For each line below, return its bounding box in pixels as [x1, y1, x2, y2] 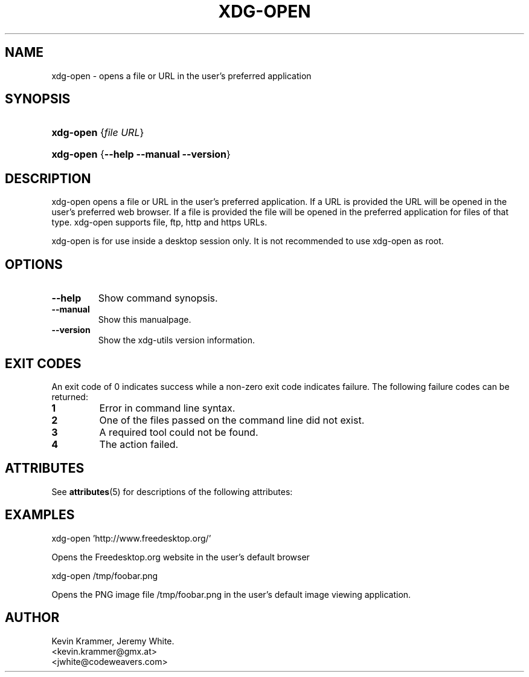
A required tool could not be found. [99, 426, 258, 438]
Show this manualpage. [98, 314, 191, 325]
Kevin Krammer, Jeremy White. [51, 635, 175, 646]
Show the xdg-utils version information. [98, 335, 255, 346]
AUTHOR [5, 610, 60, 626]
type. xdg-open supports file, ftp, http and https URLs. [51, 217, 268, 228]
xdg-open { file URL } [51, 126, 144, 139]
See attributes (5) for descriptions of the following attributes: [51, 486, 293, 497]
